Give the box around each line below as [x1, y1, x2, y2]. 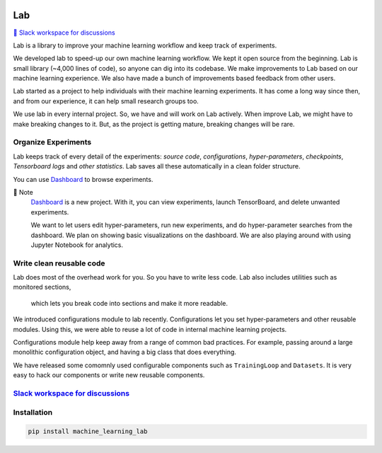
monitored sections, [13, 283, 71, 292]
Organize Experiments [13, 137, 92, 147]
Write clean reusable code [13, 258, 105, 268]
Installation [13, 407, 53, 417]
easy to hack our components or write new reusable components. [13, 371, 205, 379]
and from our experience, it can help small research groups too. [13, 96, 199, 105]
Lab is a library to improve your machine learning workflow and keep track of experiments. [13, 41, 277, 50]
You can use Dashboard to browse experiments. [13, 175, 154, 183]
